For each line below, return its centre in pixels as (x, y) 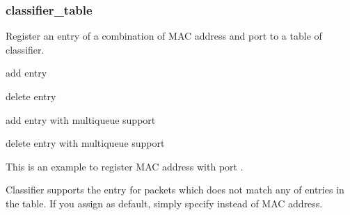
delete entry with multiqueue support (85, 143)
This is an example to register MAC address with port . (125, 166)
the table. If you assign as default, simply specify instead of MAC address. (164, 203)
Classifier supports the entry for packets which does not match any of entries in (175, 190)
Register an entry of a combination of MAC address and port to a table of (164, 36)
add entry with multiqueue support (81, 119)
